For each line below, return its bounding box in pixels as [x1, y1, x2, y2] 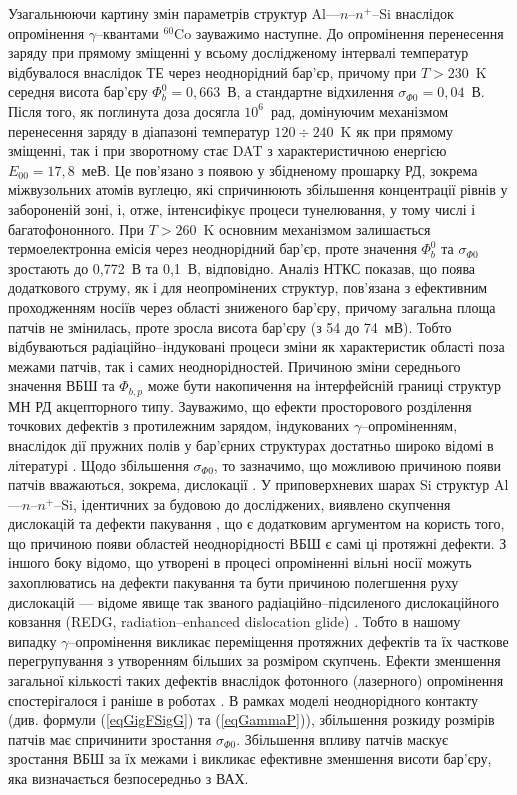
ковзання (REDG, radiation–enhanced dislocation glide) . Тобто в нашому [8, 611, 461, 632]
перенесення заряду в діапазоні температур [8, 120, 270, 141]
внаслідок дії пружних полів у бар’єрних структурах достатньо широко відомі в [8, 434, 494, 455]
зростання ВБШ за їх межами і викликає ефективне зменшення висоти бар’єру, [8, 748, 492, 769]
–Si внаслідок [372, 3, 454, 23]
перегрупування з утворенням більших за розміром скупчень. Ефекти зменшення [8, 650, 501, 671]
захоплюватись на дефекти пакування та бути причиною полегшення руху [8, 572, 459, 593]
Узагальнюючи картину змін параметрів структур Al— [8, 3, 340, 23]
